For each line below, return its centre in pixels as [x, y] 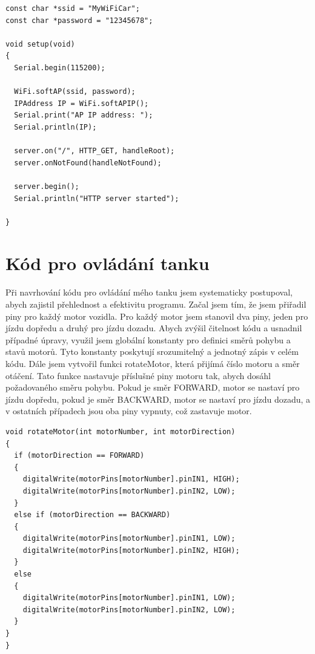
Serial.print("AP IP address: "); [84, 115]
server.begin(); [47, 186]
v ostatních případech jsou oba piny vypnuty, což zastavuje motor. [129, 411]
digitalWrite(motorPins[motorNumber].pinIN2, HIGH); [131, 550]
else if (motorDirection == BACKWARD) [92, 515]
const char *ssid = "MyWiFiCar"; [73, 8]
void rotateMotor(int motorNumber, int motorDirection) [121, 431]
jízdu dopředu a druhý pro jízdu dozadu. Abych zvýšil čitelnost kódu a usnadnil [154, 328]
